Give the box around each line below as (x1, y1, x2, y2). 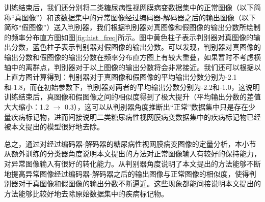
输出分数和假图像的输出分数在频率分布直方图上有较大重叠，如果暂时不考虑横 (4, 51, 261, 62)
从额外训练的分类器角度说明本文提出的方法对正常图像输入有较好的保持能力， (4, 148, 261, 159)
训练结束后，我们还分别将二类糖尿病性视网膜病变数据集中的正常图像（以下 (4, 2, 254, 12)
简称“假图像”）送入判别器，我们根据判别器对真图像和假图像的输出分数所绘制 (4, 22, 261, 32)
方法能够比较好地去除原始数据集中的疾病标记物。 (4, 188, 168, 198)
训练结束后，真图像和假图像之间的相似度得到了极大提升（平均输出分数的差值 (4, 91, 261, 102)
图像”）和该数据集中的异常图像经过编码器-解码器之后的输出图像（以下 (21, 12, 256, 22)
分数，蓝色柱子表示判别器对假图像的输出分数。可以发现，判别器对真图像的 (11, 42, 261, 52)
